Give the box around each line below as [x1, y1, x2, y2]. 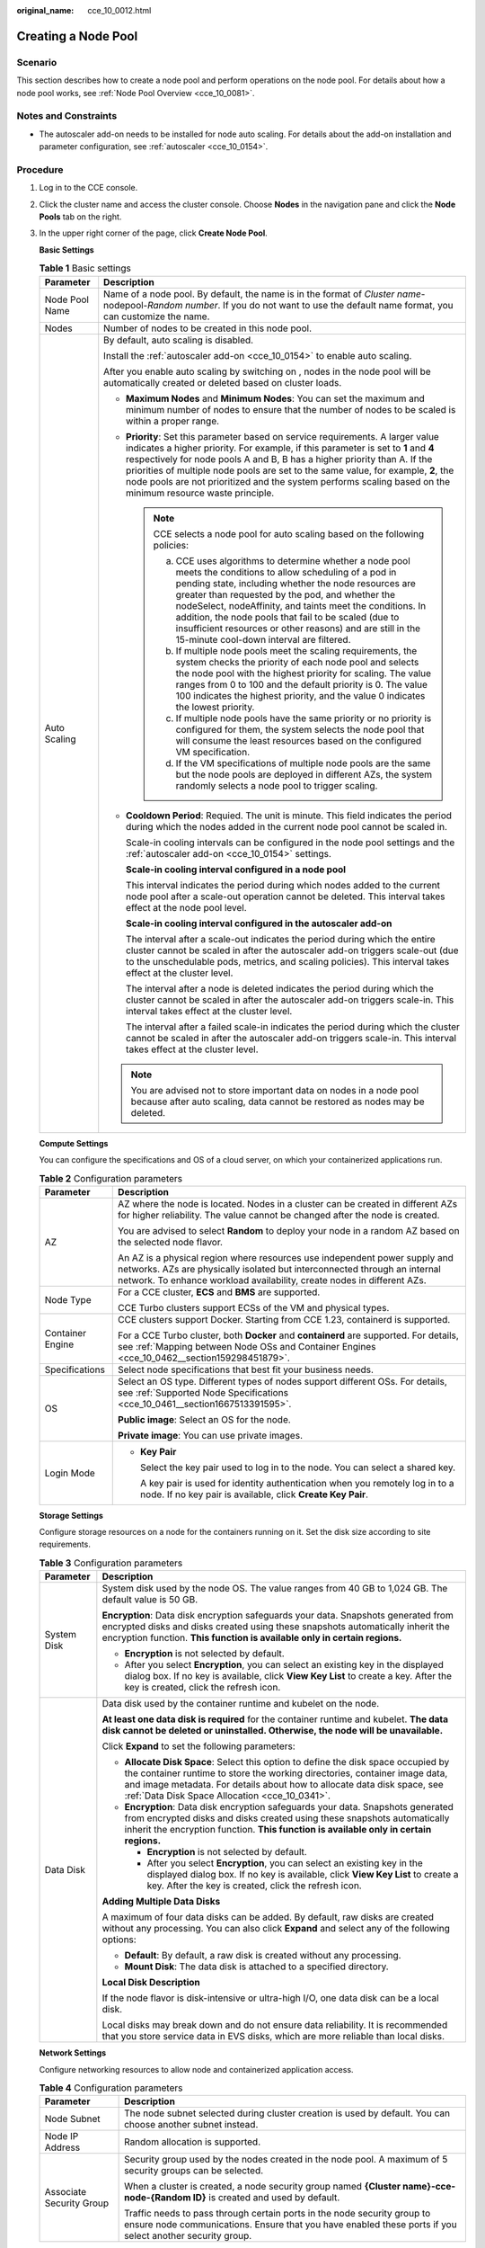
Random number [146, 299, 218, 311]
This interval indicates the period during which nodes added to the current [126, 879, 440, 891]
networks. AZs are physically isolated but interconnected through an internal [118, 1262, 442, 1275]
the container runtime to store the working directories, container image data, [124, 1767, 448, 1780]
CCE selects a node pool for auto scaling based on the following [153, 527, 425, 540]
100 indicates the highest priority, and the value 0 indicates [175, 689, 426, 701]
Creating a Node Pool [16, 28, 138, 44]
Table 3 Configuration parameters [39, 1557, 183, 1569]
